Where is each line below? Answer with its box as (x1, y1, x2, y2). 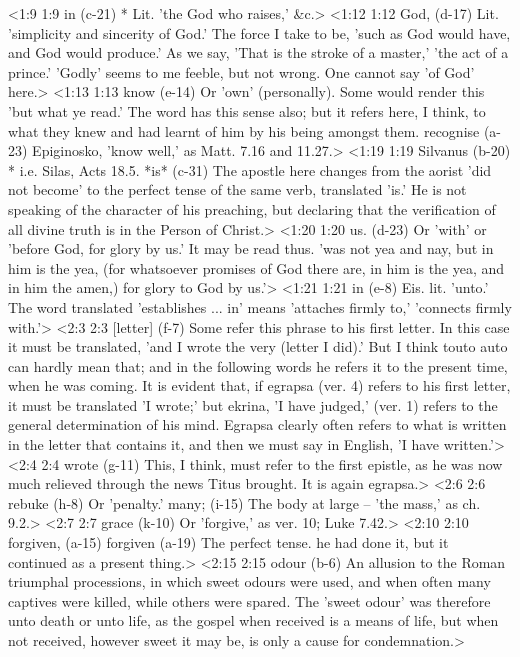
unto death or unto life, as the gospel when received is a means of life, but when (8, 610, 499, 631)
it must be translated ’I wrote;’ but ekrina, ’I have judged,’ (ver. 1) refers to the (8, 394, 498, 415)
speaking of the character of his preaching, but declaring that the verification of (8, 198, 496, 219)
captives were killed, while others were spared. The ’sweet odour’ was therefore (8, 590, 491, 611)
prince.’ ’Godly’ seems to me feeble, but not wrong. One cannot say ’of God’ (8, 61, 475, 82)
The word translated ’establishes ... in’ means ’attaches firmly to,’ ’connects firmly (8, 296, 512, 317)
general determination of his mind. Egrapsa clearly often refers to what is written (8, 414, 507, 435)
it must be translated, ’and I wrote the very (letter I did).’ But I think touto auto (8, 336, 508, 357)
